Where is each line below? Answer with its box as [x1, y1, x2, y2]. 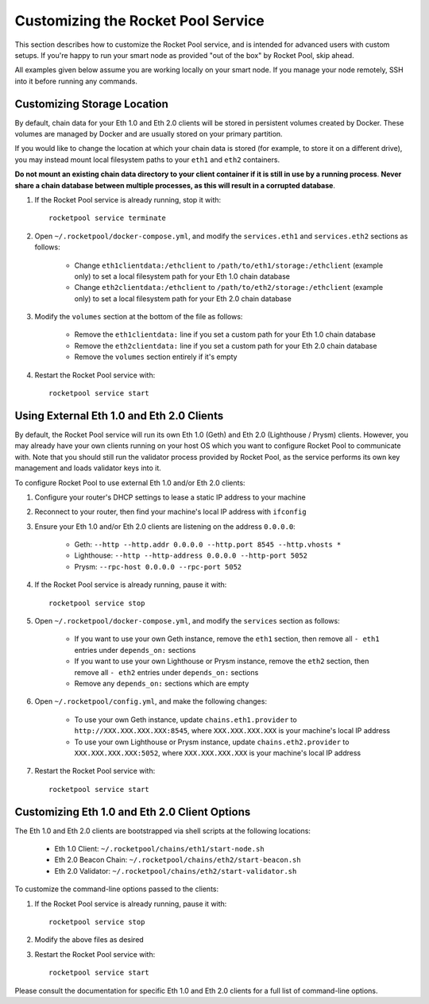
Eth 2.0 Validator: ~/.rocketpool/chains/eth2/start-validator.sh [54, 866, 297, 875]
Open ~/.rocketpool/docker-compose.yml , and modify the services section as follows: [34, 616, 341, 626]
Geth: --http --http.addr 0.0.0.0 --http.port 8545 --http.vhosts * [74, 540, 342, 550]
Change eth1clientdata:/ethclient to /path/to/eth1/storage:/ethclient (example [74, 261, 384, 270]
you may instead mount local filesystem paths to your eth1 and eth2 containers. [14, 155, 280, 164]
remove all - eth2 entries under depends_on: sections [74, 667, 259, 677]
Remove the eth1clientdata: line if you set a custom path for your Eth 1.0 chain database [74, 330, 377, 339]
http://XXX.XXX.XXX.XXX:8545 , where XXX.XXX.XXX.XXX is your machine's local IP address [74, 726, 391, 736]
